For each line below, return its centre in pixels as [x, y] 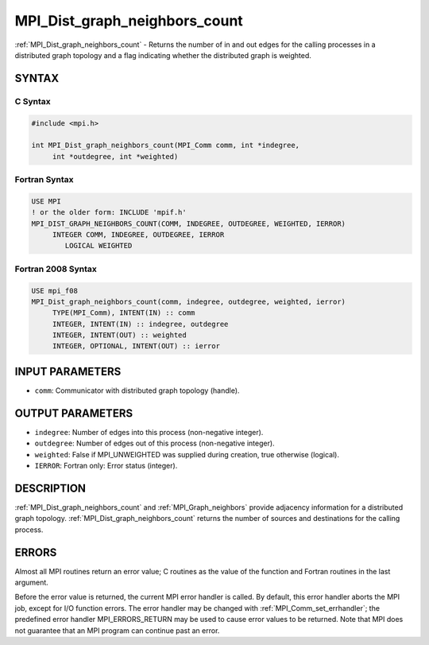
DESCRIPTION [50, 488]
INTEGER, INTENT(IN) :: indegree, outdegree [140, 324]
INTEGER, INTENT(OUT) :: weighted [119, 335]
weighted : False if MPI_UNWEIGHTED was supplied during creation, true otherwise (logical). [187, 454]
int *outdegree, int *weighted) [115, 156]
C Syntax [33, 101]
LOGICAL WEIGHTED [99, 246]
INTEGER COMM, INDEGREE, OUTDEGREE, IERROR [138, 234]
